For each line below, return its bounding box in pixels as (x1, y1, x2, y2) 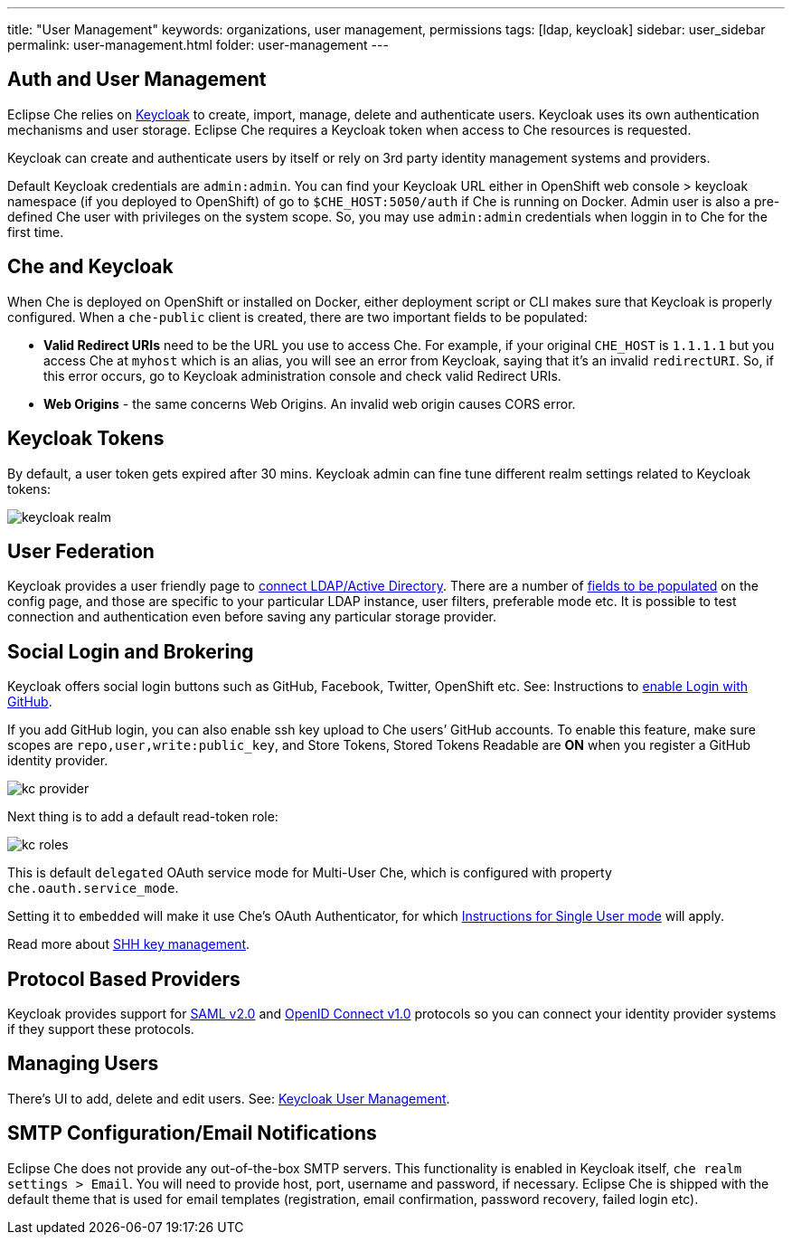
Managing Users (7, 1052, 159, 1076)
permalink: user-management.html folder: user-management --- (7, 37, 389, 52)
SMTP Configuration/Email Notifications (7, 1122, 377, 1145)
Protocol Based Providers (7, 967, 240, 991)
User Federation (7, 539, 155, 563)
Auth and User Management (7, 68, 267, 91)
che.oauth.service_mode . (7, 880, 179, 896)
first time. (7, 223, 64, 240)
